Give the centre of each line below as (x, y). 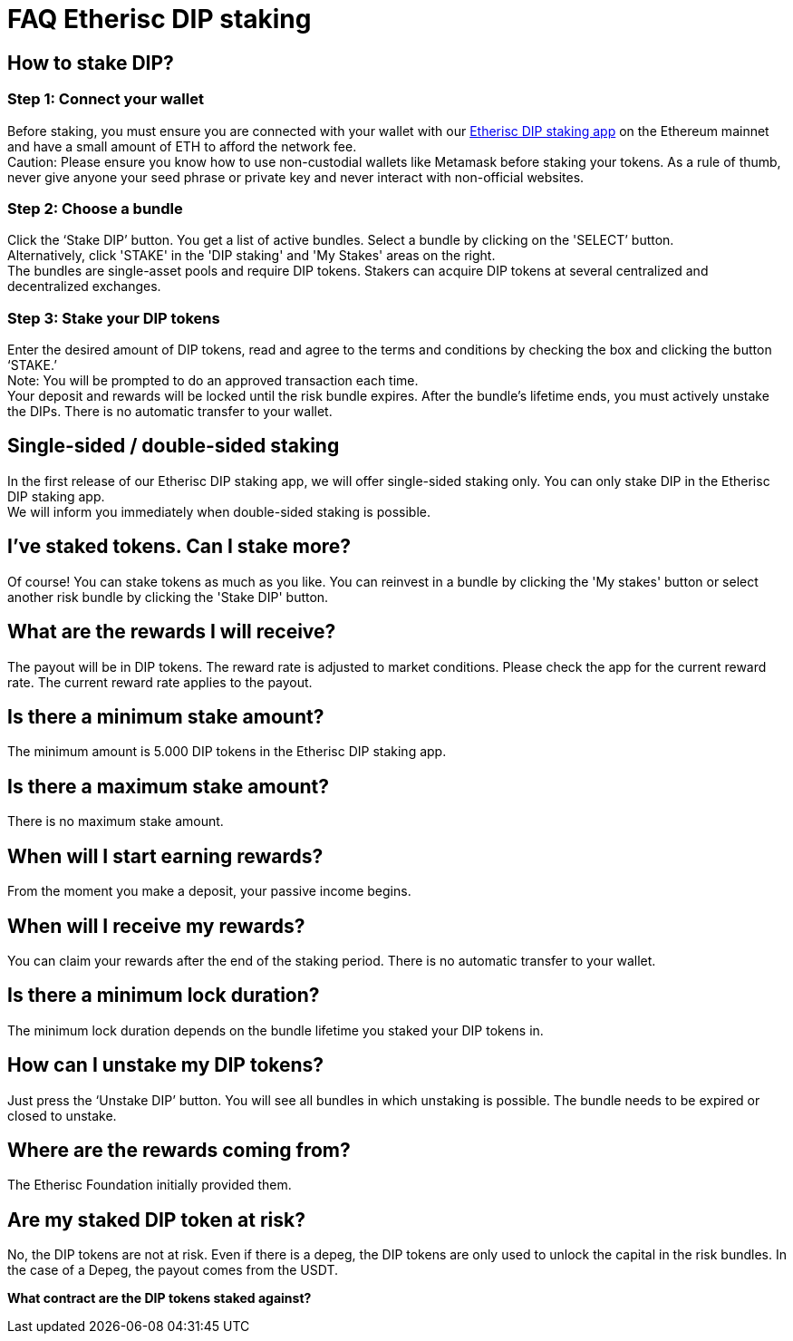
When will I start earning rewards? (165, 856)
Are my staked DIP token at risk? (156, 1220)
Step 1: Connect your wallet (106, 99)
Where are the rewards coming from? (179, 1151)
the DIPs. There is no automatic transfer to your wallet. (170, 412)
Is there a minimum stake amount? (166, 717)
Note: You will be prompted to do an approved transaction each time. (213, 381)
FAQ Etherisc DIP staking (160, 19)
